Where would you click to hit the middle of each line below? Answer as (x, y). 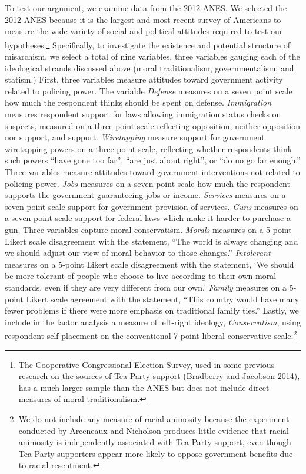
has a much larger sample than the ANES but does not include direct (144, 387)
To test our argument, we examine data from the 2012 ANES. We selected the (146, 8)
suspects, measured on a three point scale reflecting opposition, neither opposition (152, 125)
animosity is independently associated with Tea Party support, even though (155, 442)
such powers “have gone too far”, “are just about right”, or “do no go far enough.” (153, 160)
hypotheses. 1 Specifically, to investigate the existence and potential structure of (148, 44)
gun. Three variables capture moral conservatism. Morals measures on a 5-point (148, 229)
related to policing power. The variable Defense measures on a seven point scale (149, 90)
